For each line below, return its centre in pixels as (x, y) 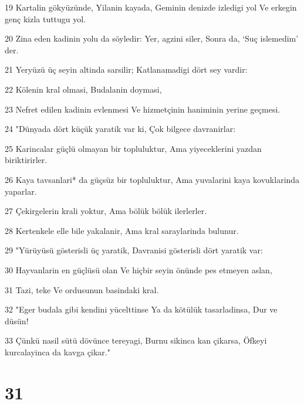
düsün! (17, 320)
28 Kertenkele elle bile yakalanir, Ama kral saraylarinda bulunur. (122, 230)
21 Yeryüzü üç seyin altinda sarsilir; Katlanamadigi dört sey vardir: (126, 69)
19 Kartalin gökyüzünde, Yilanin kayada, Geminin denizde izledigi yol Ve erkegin (151, 7)
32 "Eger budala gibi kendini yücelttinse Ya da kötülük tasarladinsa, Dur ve (141, 309)
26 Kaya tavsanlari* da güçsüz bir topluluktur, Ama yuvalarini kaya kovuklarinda (152, 179)
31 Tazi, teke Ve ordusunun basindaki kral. (82, 289)
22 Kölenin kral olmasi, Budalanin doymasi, (83, 89)
